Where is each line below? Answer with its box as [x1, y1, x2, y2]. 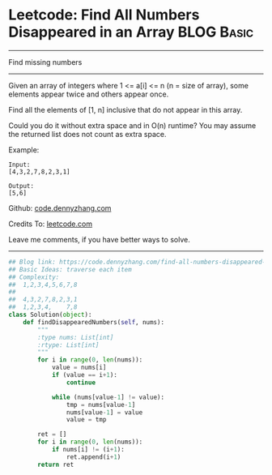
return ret [37, 460, 74, 469]
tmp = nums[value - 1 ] [66, 400, 136, 409]
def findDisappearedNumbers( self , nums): [23, 318, 164, 326]
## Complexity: [8, 273, 60, 281]
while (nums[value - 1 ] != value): [51, 393, 164, 401]
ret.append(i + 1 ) [66, 452, 121, 461]
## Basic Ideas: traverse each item [8, 265, 132, 273]
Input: [8, 160, 31, 169]
